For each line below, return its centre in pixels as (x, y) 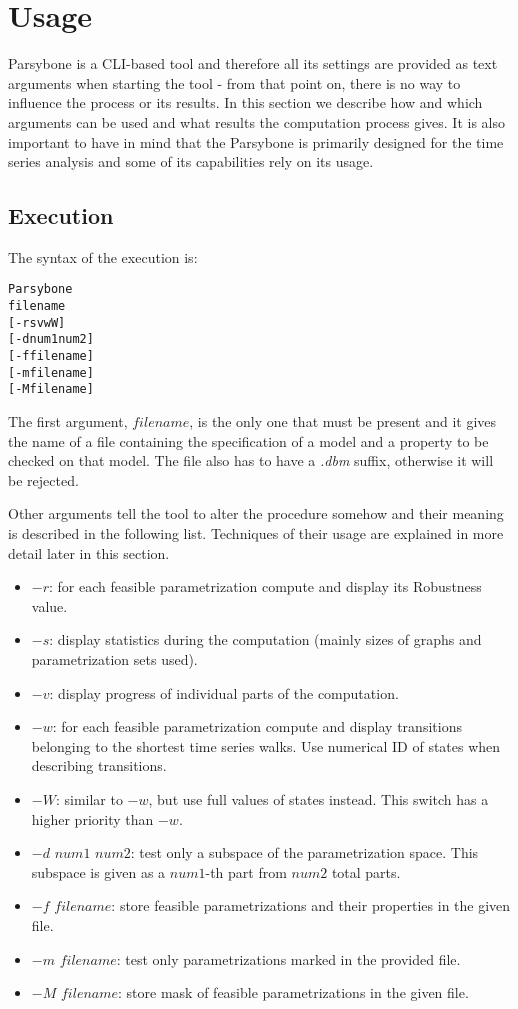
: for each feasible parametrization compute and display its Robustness (265, 586)
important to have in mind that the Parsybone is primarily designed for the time (256, 141)
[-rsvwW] (37, 322)
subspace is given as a (98, 871)
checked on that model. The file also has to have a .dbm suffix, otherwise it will (251, 460)
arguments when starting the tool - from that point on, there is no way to (234, 82)
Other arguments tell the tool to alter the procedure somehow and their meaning (256, 513)
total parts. (366, 871)
